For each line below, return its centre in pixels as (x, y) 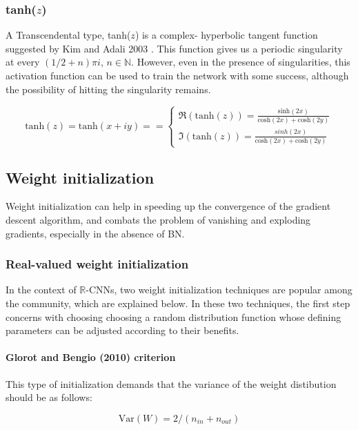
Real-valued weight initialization (97, 264)
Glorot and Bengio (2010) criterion (91, 357)
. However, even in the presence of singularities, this (241, 62)
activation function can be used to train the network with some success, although (177, 75)
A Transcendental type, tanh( (68, 35)
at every (23, 62)
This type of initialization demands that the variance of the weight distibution (171, 383)
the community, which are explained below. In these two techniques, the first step (178, 303)
